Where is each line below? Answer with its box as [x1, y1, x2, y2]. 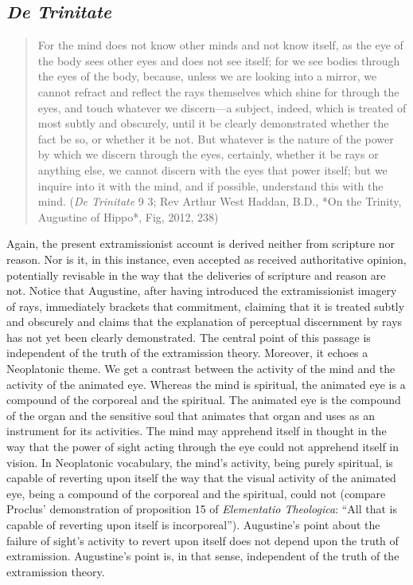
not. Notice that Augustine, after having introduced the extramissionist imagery [6, 282, 397, 299]
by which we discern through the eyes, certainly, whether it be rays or [37, 146, 379, 163]
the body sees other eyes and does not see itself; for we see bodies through [37, 52, 400, 69]
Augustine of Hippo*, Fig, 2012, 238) [37, 208, 219, 225]
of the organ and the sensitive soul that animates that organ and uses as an [6, 406, 375, 423]
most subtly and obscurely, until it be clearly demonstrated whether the [37, 115, 389, 132]
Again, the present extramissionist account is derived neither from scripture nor [6, 235, 395, 252]
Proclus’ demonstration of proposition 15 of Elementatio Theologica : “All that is [6, 501, 397, 517]
